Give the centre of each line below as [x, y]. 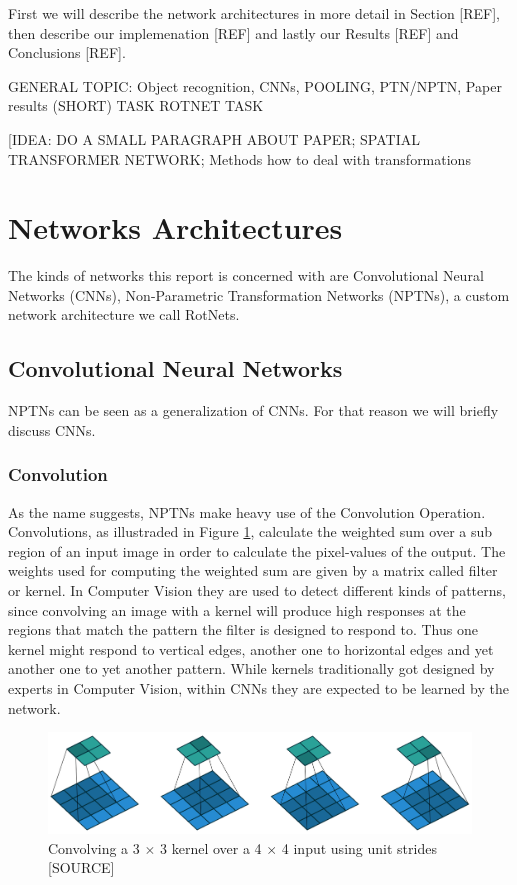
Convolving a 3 [94, 847]
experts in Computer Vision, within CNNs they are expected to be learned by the [258, 688]
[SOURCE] [81, 867]
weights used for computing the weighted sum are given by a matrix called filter [253, 570]
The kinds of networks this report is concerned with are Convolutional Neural [246, 275]
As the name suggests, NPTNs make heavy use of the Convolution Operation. [247, 511]
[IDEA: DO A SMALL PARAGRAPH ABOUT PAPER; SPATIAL [214, 138]
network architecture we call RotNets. [124, 314]
